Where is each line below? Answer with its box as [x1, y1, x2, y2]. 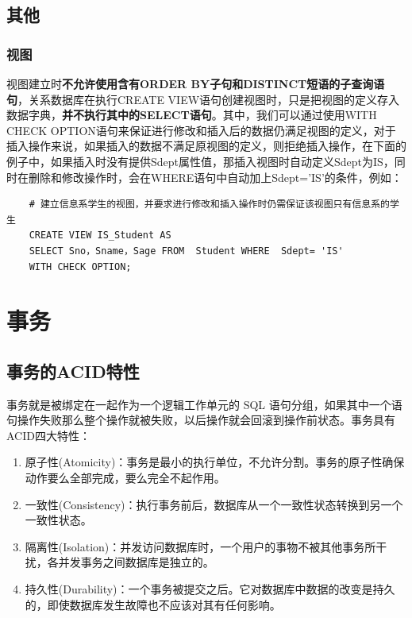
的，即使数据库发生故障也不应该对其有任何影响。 [25, 596, 281, 612]
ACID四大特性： [6, 427, 90, 443]
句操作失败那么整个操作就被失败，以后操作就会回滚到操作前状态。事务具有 [6, 411, 395, 428]
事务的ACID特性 [6, 358, 140, 383]
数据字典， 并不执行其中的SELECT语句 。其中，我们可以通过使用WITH [6, 106, 377, 123]
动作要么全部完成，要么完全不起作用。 [25, 469, 225, 486]
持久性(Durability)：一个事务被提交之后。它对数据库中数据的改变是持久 [25, 581, 395, 597]
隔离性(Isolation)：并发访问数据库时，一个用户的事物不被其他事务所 [25, 538, 376, 554]
